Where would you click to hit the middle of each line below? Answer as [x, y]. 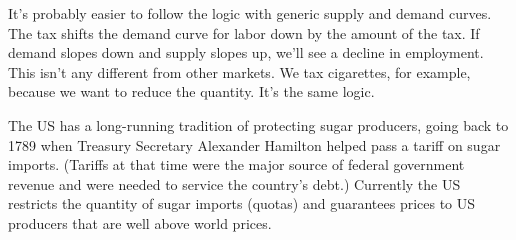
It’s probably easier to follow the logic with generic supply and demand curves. [250, 13]
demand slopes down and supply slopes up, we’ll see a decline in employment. [246, 52]
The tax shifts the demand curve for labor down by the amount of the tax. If [244, 32]
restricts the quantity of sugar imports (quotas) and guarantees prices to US [242, 203]
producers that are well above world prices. [140, 222]
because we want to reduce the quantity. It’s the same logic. [191, 91]
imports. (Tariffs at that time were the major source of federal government [236, 164]
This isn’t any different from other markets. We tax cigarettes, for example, [239, 71]
